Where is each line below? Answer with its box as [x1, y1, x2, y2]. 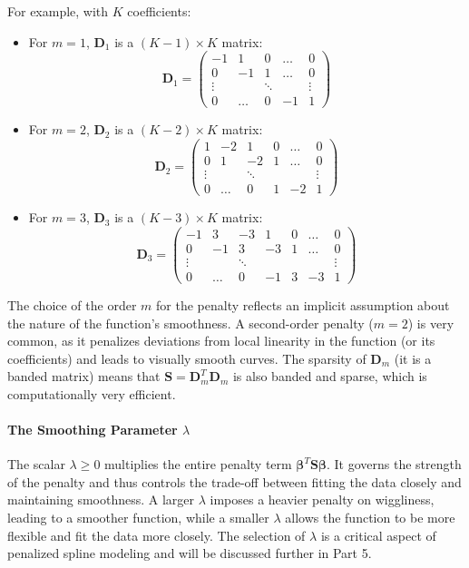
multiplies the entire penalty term [104, 455, 292, 474]
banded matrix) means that [7, 367, 161, 386]
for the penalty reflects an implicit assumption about [156, 295, 450, 314]
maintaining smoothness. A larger [7, 490, 195, 509]
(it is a [394, 348, 432, 367]
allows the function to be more [285, 508, 455, 527]
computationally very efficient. [7, 384, 176, 403]
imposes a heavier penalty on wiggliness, [210, 490, 435, 509]
